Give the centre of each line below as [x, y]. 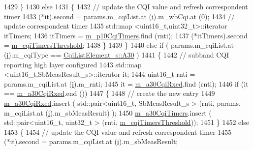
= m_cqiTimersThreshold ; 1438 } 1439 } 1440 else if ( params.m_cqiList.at [119, 45]
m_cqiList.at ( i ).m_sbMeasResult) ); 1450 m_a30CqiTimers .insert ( [108, 112]
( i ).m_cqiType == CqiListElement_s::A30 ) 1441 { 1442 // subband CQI [117, 54]
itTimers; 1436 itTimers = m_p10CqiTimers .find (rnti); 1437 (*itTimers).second [126, 35]
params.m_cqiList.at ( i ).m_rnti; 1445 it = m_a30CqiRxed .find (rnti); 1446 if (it [126, 83]
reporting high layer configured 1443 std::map [73, 64]
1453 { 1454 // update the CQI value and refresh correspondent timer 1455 [118, 132]
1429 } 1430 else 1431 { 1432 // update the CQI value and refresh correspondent [126, 6]
